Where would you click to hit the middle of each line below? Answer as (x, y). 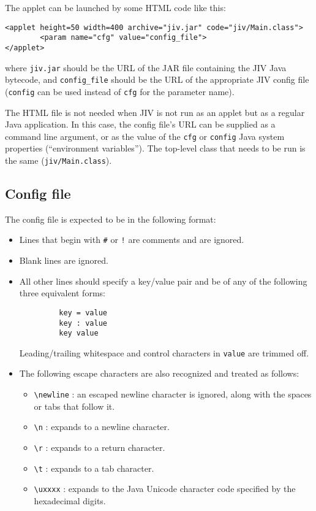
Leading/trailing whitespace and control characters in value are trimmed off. (164, 352)
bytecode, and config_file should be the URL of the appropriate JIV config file (157, 79)
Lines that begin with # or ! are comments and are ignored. (132, 240)
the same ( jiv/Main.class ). (58, 160)
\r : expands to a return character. (100, 447)
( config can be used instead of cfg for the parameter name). (120, 91)
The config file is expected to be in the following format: (111, 219)
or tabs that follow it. (74, 406)
